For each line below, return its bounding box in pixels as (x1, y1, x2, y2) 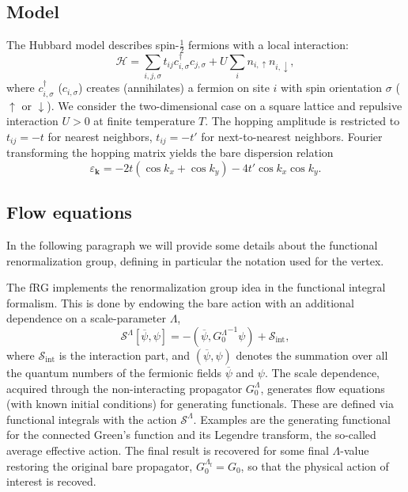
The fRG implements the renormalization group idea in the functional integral (6, 279, 386, 296)
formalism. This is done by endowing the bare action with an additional (6, 294, 354, 311)
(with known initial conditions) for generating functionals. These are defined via (6, 395, 395, 412)
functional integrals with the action (6, 410, 177, 427)
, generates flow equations (260, 379, 385, 396)
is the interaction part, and (59, 347, 191, 363)
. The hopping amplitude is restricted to (205, 113, 400, 129)
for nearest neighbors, (47, 128, 153, 144)
